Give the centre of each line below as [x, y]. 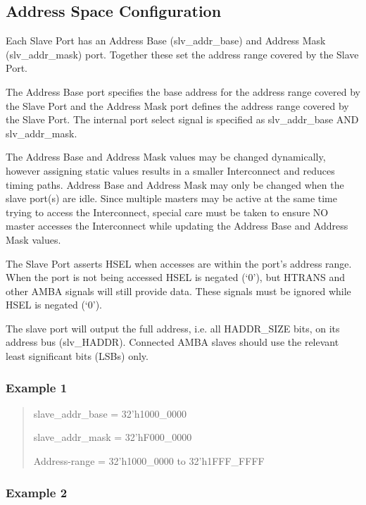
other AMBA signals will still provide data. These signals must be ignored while [178, 291]
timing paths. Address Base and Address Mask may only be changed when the [175, 184]
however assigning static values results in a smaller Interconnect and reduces [170, 170]
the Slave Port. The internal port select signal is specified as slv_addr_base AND [182, 119]
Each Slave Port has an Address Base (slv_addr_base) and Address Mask [166, 40]
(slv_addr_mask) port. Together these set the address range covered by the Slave [182, 54]
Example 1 [37, 387]
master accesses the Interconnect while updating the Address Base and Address [177, 226]
